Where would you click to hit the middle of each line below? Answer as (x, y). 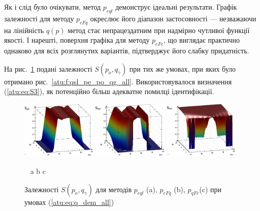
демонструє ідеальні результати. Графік (176, 7)
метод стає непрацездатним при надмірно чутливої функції (159, 30)
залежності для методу (39, 18)
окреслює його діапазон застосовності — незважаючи (173, 18)
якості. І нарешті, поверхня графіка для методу (77, 40)
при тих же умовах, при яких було (183, 68)
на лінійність (24, 30)
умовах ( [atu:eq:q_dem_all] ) (69, 202)
